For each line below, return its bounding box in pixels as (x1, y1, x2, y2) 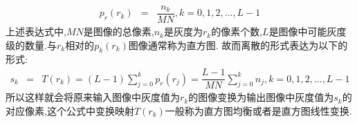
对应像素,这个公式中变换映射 (6, 103, 134, 117)
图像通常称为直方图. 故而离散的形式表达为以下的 (128, 37, 348, 52)
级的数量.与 (6, 37, 57, 52)
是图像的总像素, (83, 24, 154, 39)
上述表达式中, (6, 24, 66, 39)
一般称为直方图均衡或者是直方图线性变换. (165, 103, 352, 117)
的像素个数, (211, 24, 263, 39)
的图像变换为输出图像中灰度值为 (188, 90, 334, 104)
